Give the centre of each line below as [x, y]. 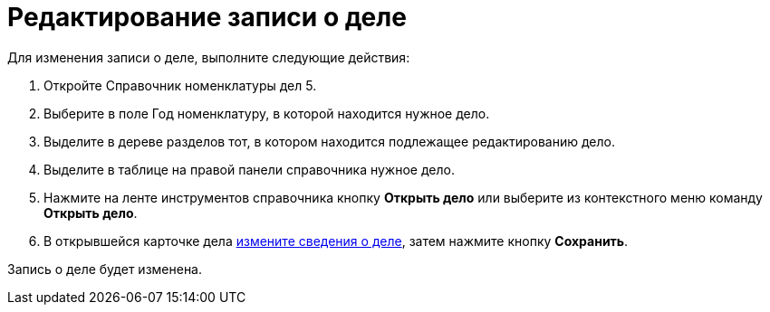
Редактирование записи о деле [207, 17]
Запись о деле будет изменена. [105, 269]
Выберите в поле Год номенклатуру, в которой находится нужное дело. [267, 113]
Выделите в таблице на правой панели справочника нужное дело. [249, 169]
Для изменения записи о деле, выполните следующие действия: [209, 57]
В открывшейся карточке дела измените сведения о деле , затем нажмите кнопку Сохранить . [336, 241]
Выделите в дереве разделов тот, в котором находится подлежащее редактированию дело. [329, 141]
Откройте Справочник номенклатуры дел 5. [180, 85]
